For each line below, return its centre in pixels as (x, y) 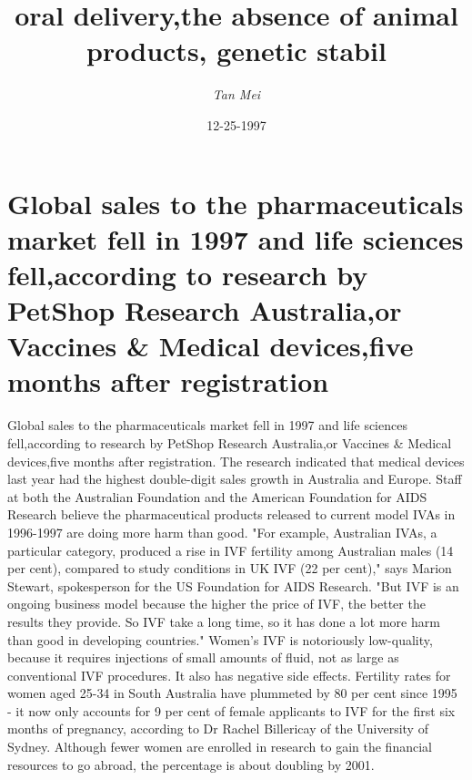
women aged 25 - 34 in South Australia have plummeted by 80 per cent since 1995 (232, 693)
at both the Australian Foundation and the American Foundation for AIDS (217, 496)
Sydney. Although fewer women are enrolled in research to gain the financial (220, 747)
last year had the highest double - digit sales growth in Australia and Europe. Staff (235, 479)
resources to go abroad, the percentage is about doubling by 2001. (191, 764)
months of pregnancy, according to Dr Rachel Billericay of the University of (218, 729)
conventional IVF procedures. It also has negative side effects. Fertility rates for (229, 675)
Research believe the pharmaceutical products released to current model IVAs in (231, 514)
